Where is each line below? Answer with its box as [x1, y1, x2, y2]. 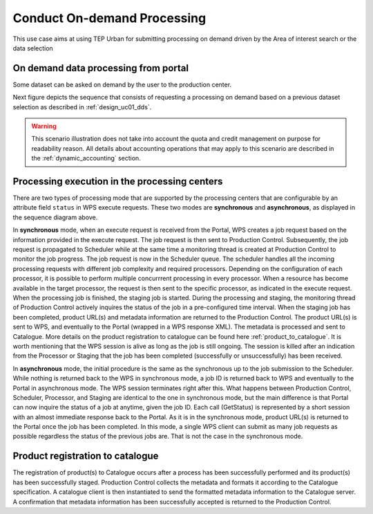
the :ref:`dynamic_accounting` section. [31, 154, 141, 163]
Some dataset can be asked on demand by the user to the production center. [12, 80, 231, 89]
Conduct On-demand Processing [12, 10, 207, 26]
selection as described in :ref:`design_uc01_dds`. [12, 102, 152, 111]
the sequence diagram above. [12, 213, 98, 221]
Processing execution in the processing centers [12, 176, 223, 187]
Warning [31, 122, 57, 131]
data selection [12, 44, 53, 52]
